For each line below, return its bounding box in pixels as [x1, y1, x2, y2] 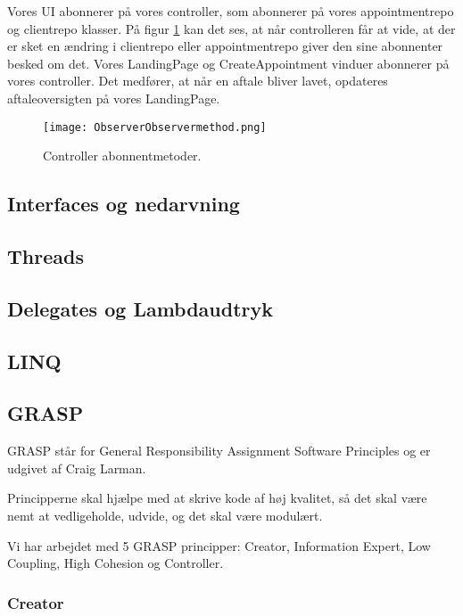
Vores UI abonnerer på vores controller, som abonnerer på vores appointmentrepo [7, 2, 454, 20]
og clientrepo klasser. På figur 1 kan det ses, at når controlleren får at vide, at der [7, 19, 456, 37]
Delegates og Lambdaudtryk [7, 294, 274, 322]
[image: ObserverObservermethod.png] [43, 120, 267, 134]
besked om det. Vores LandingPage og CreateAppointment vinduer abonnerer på [7, 53, 450, 72]
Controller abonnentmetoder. [43, 146, 202, 165]
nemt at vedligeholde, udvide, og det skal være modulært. [7, 505, 323, 524]
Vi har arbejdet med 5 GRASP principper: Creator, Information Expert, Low [7, 536, 431, 554]
